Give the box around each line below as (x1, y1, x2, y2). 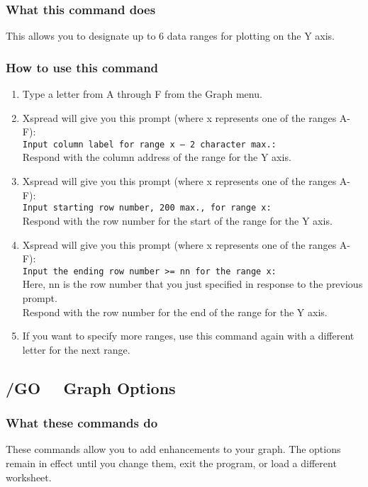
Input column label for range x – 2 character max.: (22, 139, 277, 150)
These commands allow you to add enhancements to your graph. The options (6, 442, 341, 457)
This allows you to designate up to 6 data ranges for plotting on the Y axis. (6, 28, 335, 43)
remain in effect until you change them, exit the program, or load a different (6, 455, 337, 470)
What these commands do (6, 414, 158, 432)
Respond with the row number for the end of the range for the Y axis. (22, 304, 328, 319)
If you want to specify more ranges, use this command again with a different (22, 328, 355, 343)
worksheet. (6, 469, 52, 484)
